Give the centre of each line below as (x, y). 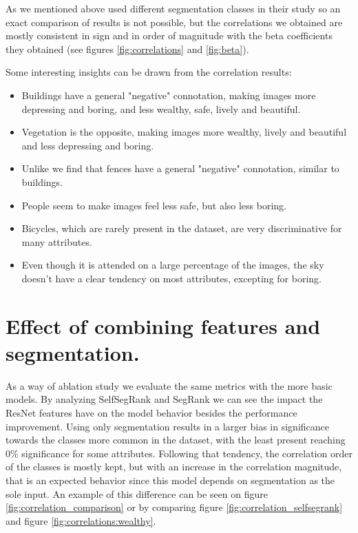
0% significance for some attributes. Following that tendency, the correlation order (179, 453)
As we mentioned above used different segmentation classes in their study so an (173, 8)
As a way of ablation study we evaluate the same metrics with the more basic (169, 385)
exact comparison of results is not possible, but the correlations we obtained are (174, 22)
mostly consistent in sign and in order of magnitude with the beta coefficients (169, 35)
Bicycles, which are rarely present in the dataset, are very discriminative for (182, 228)
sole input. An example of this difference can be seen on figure (137, 493)
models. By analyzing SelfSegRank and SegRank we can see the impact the (164, 399)
